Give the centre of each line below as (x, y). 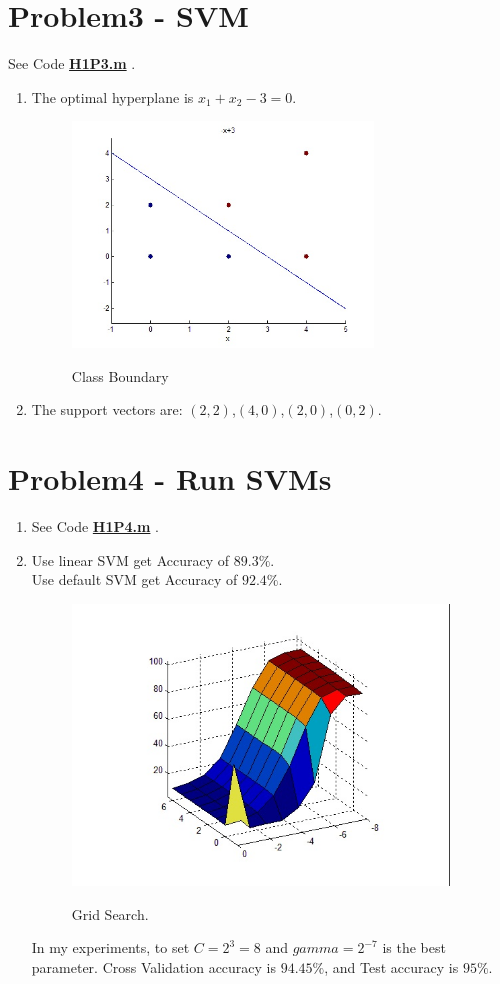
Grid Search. (110, 913)
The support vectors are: (107, 409)
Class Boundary (120, 375)
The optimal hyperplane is (112, 96)
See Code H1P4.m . (95, 525)
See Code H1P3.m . (72, 63)
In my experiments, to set (110, 947)
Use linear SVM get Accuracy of (130, 559)
